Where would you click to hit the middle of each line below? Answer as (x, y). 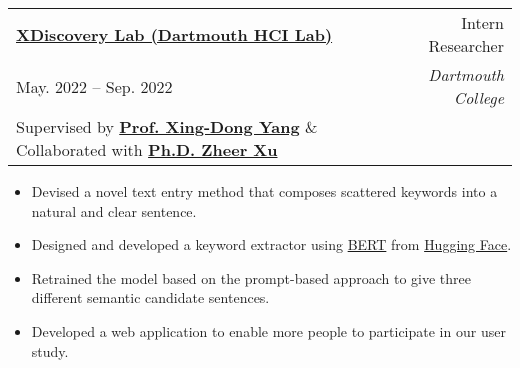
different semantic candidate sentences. (150, 297)
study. (50, 350)
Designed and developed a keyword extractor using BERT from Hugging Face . (271, 244)
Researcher (466, 45)
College (478, 97)
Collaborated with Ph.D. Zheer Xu (147, 149)
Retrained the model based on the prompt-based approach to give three (251, 277)
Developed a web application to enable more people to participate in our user (268, 330)
